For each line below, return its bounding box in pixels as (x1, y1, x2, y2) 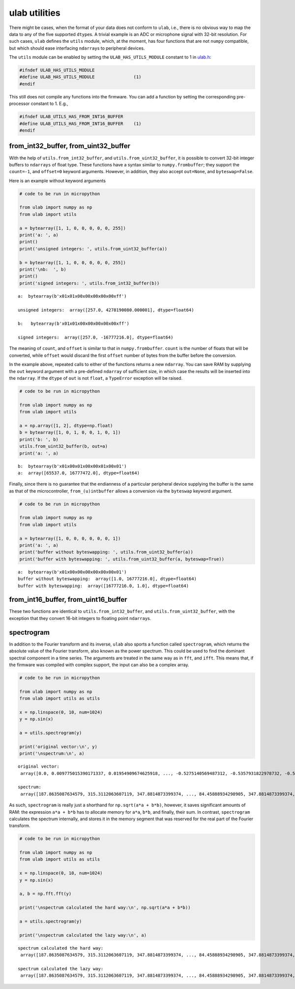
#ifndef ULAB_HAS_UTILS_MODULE (19, 67, 95, 73)
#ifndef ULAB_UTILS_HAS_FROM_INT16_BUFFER (19, 114, 123, 120)
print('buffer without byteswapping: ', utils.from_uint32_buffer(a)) (19, 549, 194, 555)
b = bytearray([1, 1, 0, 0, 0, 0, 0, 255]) (19, 260, 126, 265)
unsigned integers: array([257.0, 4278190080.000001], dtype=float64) (18, 307, 194, 312)
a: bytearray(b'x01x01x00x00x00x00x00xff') (18, 293, 127, 299)
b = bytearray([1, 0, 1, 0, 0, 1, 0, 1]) (19, 430, 121, 435)
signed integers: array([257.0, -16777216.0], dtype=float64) (18, 335, 174, 340)
